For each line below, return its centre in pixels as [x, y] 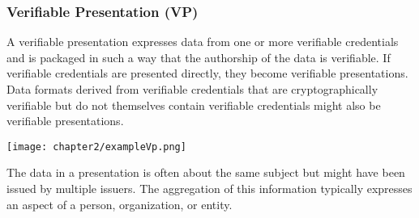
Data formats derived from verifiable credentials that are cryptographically [192, 89]
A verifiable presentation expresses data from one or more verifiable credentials [203, 42]
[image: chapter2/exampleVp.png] [96, 147]
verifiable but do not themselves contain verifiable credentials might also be [194, 105]
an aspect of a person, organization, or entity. [120, 204]
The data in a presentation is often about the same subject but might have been [206, 172]
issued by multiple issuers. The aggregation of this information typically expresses [209, 189]
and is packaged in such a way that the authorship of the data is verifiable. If [199, 57]
